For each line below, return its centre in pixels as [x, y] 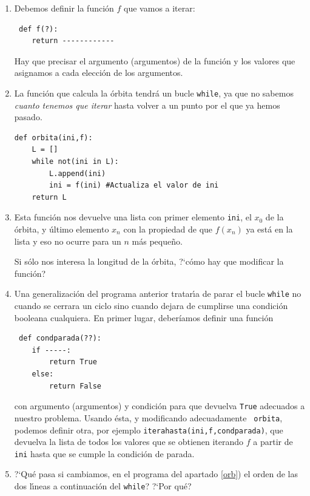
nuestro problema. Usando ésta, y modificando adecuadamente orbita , [148, 417]
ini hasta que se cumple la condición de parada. [104, 453]
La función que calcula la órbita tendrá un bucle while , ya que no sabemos [154, 93]
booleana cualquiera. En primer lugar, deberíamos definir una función [144, 317]
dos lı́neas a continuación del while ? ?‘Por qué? [103, 486]
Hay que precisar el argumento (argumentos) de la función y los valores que [155, 60]
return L [49, 197]
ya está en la [269, 229]
